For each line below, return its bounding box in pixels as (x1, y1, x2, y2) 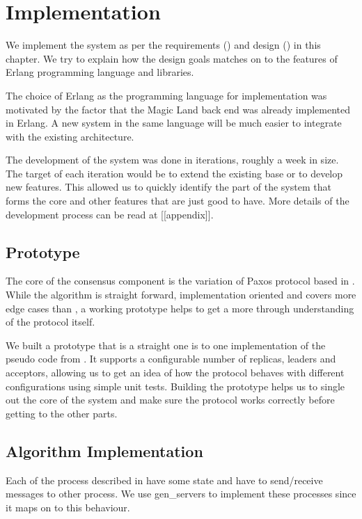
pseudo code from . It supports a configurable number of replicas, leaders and (6, 351, 336, 366)
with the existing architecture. (6, 129, 134, 143)
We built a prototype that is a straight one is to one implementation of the (6, 337, 326, 352)
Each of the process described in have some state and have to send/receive (6, 472, 323, 487)
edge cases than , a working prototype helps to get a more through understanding (6, 301, 354, 315)
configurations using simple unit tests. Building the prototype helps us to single (6, 378, 345, 393)
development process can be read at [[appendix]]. (6, 207, 214, 221)
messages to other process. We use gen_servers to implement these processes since (6, 486, 356, 501)
